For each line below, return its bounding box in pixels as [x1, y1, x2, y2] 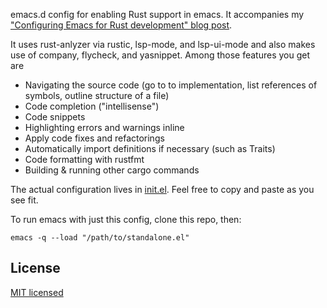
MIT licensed [10, 286, 64, 298]
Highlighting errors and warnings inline [24, 122, 185, 133]
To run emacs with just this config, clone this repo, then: [10, 214, 242, 225]
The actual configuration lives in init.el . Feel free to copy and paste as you [10, 184, 315, 195]
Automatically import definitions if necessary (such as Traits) [24, 143, 276, 154]
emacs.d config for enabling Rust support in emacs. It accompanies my [10, 9, 305, 20]
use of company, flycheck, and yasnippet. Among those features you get [10, 49, 311, 61]
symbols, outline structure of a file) [24, 90, 170, 101]
